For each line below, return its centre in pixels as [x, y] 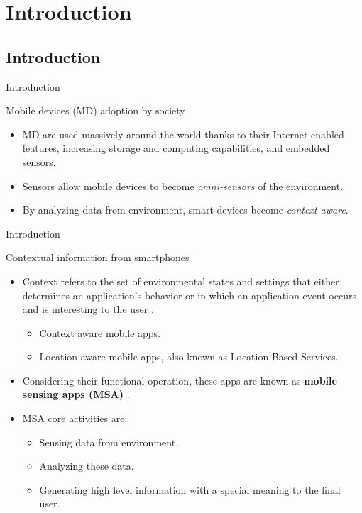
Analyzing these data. [87, 466]
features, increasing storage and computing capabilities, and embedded [176, 148]
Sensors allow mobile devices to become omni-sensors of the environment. [183, 186]
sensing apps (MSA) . [76, 394]
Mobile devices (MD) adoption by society [95, 110]
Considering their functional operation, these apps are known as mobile [180, 380]
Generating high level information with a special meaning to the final [190, 489]
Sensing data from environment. [109, 442]
